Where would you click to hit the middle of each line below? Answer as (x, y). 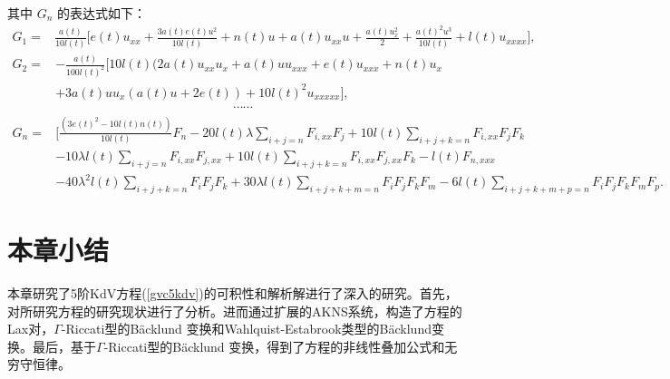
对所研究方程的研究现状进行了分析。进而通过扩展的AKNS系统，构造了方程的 (235, 311)
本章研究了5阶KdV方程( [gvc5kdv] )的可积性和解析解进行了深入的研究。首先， (233, 293)
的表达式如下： (102, 13)
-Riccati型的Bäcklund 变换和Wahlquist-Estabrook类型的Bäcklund (246, 329)
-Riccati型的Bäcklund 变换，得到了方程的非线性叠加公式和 (274, 346)
